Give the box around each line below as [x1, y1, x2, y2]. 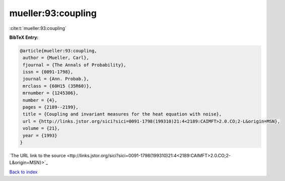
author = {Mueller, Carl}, [23, 55, 89, 61]
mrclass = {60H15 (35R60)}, [23, 83, 92, 89]
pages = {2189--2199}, [23, 104, 79, 110]
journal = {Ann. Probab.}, [23, 76, 89, 82]
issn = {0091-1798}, [23, 69, 74, 75]
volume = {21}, [23, 126, 60, 131]
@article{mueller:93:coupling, [20, 48, 98, 53]
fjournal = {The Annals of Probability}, [23, 62, 126, 68]
